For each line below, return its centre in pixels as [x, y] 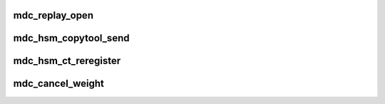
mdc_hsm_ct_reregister [67, 61]
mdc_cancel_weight [59, 84]
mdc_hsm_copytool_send [71, 38]
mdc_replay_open [53, 15]
